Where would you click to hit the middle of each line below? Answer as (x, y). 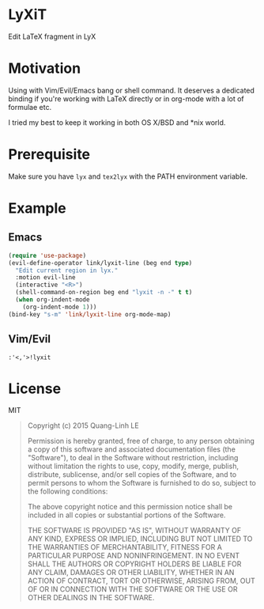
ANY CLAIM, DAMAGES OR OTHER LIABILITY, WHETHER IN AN (131, 573)
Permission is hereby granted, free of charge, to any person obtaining (141, 441)
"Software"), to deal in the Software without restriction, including (133, 458)
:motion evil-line (46, 278)
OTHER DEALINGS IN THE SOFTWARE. (91, 598)
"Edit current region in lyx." (67, 270)
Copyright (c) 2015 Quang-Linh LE (83, 426)
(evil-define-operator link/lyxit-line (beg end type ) (100, 263)
